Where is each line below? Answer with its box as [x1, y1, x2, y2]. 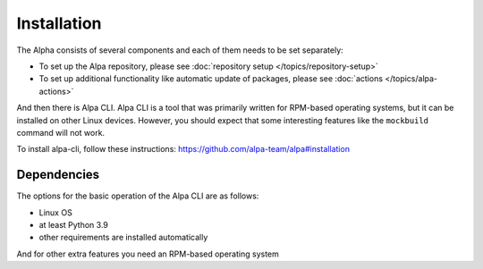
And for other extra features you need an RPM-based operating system [16, 248, 279, 259]
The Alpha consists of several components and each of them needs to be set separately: [16, 45, 343, 55]
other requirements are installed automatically [38, 232, 208, 243]
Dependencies [16, 167, 100, 182]
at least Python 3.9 [38, 219, 109, 230]
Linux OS [38, 206, 73, 218]
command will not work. [16, 127, 106, 138]
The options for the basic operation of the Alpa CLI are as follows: [16, 190, 259, 201]
